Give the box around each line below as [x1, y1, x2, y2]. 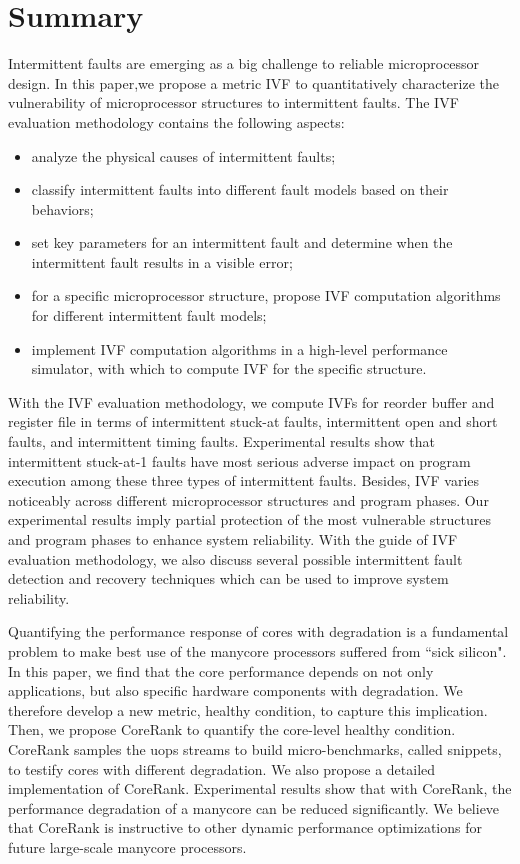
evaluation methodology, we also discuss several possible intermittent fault [8, 548, 463, 569]
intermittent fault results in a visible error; [31, 251, 293, 272]
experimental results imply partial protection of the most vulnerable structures [8, 509, 491, 530]
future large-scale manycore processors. [8, 836, 247, 857]
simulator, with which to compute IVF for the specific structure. [31, 358, 427, 379]
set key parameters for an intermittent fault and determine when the [31, 232, 453, 253]
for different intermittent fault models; [31, 305, 267, 326]
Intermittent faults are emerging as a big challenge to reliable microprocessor [8, 53, 480, 74]
